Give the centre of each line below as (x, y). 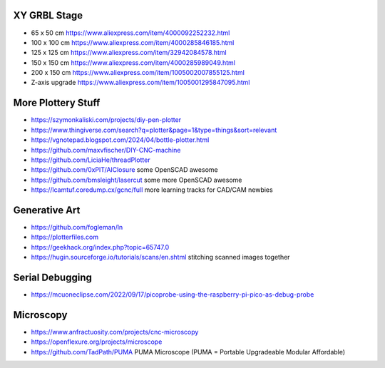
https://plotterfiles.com (65, 237)
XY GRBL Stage (48, 15)
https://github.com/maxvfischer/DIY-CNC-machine (106, 150)
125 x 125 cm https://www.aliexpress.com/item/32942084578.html (129, 53)
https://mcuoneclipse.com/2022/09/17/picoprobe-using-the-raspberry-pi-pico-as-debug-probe (173, 295)
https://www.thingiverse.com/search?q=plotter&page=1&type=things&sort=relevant (154, 130)
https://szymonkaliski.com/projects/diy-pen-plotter (106, 120)
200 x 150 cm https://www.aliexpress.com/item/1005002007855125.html (138, 73)
